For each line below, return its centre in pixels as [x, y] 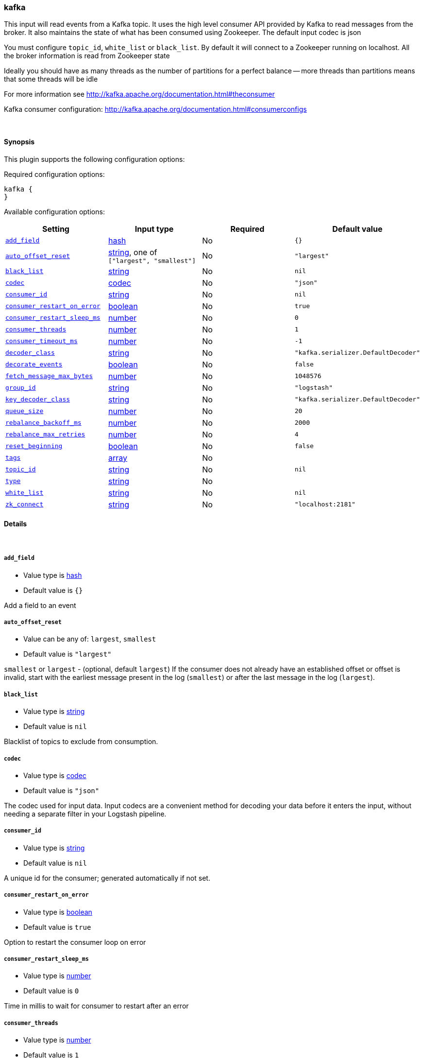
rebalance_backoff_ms [43, 423]
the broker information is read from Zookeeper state [87, 56]
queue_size [25, 411]
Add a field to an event [40, 605]
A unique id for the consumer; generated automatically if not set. [107, 878]
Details [16, 524]
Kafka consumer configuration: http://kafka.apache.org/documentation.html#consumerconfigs [155, 109]
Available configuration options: [54, 211]
